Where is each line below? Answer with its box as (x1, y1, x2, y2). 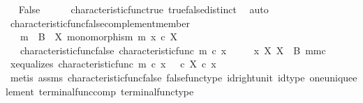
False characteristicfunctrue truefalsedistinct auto (18, 2, 269, 16)
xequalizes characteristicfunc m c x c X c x (10, 56, 216, 71)
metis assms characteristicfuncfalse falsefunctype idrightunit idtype (10, 70, 305, 84)
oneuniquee (309, 70, 357, 84)
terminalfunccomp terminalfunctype (38, 84, 194, 98)
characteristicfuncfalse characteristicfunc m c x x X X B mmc (20, 42, 326, 57)
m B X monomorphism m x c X (20, 29, 178, 44)
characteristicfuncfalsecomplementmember (10, 15, 190, 30)
